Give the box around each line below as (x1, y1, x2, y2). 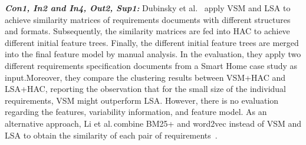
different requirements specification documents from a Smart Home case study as (5, 59, 298, 71)
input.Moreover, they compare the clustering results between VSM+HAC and (5, 71, 286, 83)
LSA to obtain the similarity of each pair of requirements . (5, 128, 218, 141)
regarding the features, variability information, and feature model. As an (5, 106, 267, 118)
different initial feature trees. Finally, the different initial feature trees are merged (5, 36, 299, 48)
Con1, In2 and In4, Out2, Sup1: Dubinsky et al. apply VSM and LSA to (5, 2, 291, 14)
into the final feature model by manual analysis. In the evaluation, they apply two (5, 48, 301, 60)
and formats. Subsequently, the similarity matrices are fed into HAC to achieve (5, 25, 290, 37)
